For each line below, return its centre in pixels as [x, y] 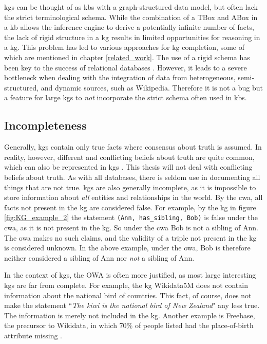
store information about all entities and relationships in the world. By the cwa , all [133, 197]
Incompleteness [45, 125]
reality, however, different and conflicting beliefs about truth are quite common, [129, 157]
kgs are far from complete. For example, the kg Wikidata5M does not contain [126, 285]
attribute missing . [33, 335]
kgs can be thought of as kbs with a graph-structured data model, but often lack [131, 7]
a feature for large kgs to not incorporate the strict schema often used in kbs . [126, 97]
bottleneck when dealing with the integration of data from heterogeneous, [120, 77]
